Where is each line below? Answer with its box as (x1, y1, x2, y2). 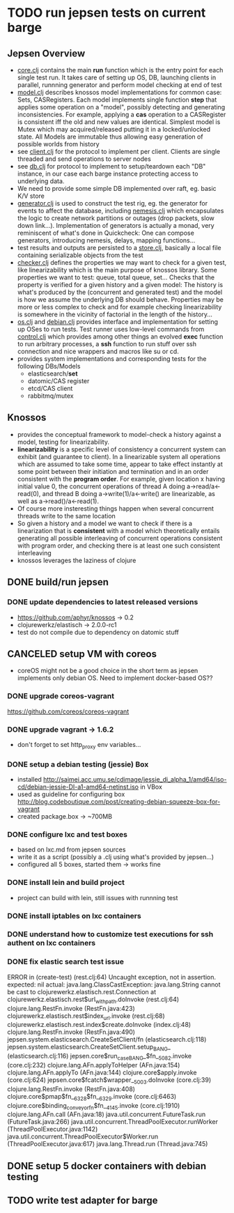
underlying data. (17, 177, 65, 185)
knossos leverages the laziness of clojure (17, 556, 136, 564)
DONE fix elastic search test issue (7, 957, 124, 966)
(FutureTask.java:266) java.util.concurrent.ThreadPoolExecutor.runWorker (7, 1118, 218, 1126)
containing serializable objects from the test (17, 251, 144, 259)
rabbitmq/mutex (27, 392, 75, 400)
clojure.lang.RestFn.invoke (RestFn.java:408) (7, 1085, 136, 1093)
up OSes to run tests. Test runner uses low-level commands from (17, 325, 205, 333)
